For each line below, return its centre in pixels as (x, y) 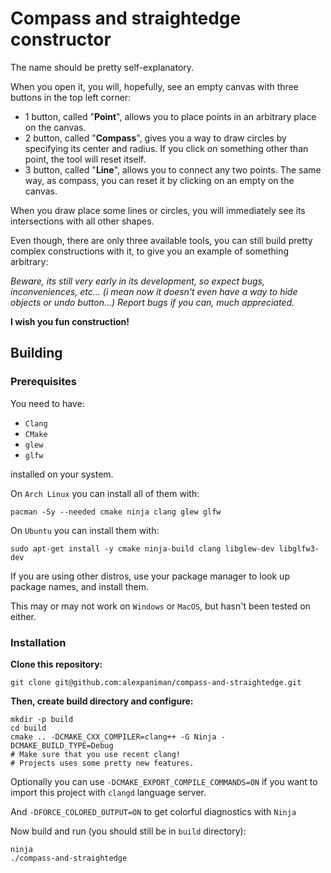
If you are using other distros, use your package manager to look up (150, 576)
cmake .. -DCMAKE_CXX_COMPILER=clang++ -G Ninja (113, 737)
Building (36, 353)
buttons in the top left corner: (71, 97)
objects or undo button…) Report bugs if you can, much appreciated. (152, 302)
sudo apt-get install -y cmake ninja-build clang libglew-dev (142, 548)
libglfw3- (299, 548)
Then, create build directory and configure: (102, 701)
